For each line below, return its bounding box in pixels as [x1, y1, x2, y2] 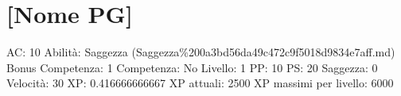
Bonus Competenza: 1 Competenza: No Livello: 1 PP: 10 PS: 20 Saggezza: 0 [6, 59, 378, 75]
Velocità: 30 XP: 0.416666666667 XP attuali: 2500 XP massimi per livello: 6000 [6, 75, 394, 91]
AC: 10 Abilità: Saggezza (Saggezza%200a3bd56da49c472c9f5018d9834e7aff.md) [6, 44, 395, 60]
